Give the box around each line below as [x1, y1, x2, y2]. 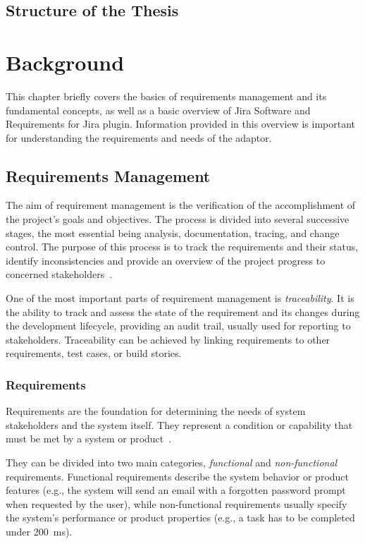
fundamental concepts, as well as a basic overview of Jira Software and [6, 102, 311, 117]
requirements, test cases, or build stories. [6, 346, 182, 361]
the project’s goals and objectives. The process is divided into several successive [6, 212, 349, 226]
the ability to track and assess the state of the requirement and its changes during [6, 304, 360, 319]
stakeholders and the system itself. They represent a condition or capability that [6, 417, 353, 432]
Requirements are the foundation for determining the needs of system [6, 404, 306, 418]
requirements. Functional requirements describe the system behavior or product [6, 469, 349, 483]
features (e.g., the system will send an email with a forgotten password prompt [6, 483, 346, 497]
